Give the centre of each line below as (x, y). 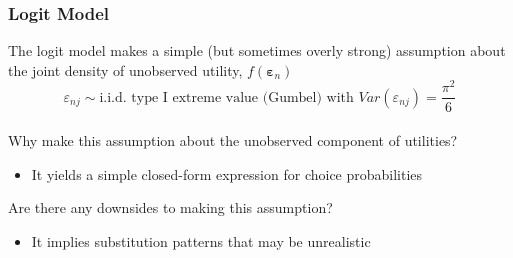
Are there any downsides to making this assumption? (170, 207)
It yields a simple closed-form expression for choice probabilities (227, 173)
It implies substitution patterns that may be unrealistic (201, 240)
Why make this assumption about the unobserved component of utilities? (233, 140)
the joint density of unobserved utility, (125, 69)
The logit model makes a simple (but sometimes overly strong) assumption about (257, 50)
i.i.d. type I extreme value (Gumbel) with (226, 97)
